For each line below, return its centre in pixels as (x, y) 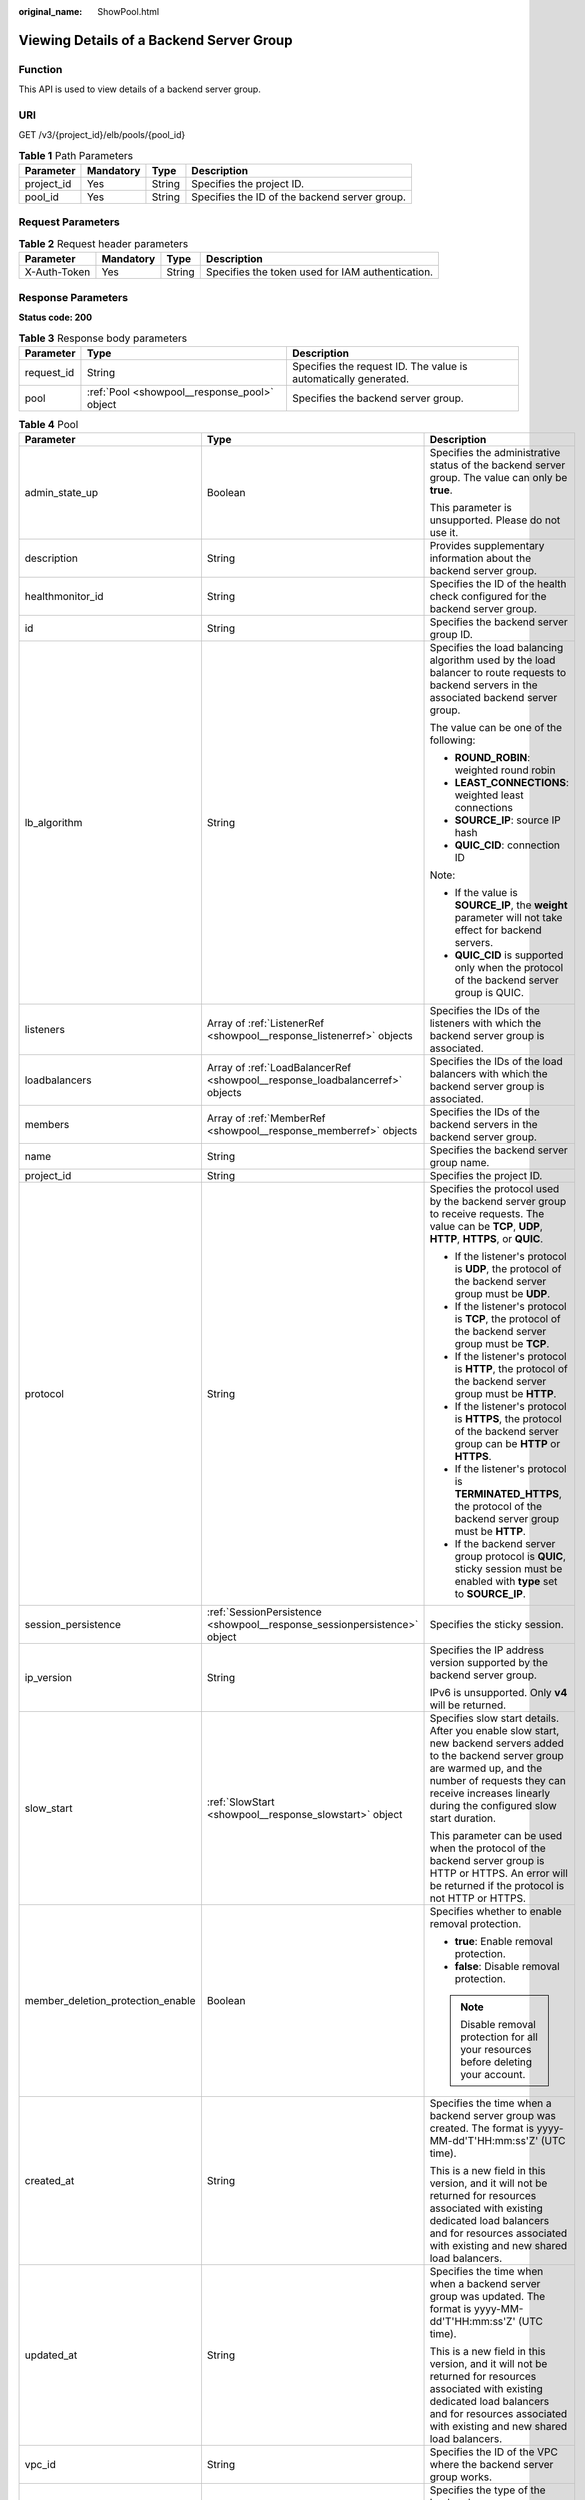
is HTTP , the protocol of (511, 1369)
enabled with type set (506, 1582)
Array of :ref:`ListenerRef (265, 1023)
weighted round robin (505, 770)
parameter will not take (508, 918)
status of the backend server (497, 465)
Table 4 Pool (48, 424)
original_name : (50, 11)
